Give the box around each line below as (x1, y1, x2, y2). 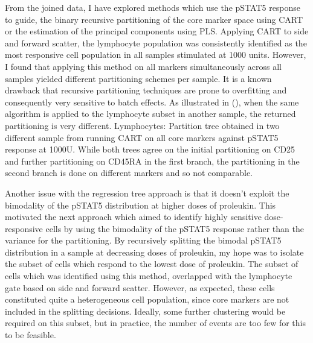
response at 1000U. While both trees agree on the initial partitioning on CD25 (5, 143, 295, 156)
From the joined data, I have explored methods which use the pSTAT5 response (5, 1, 301, 13)
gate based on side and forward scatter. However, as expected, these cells (5, 281, 275, 294)
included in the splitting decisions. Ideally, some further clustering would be (5, 304, 286, 317)
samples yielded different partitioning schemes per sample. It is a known (5, 72, 272, 84)
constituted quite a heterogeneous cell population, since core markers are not (5, 293, 289, 306)
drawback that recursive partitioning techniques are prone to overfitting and (5, 84, 287, 96)
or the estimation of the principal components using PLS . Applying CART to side (5, 25, 309, 37)
